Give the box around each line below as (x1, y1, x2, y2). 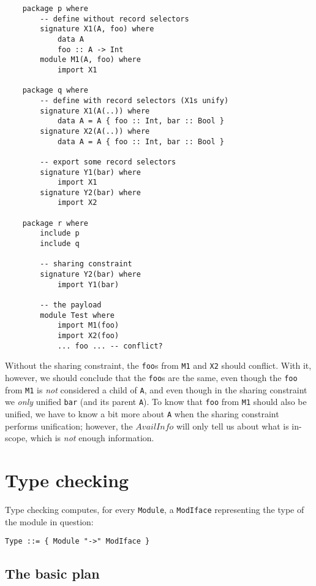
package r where (22, 218, 89, 228)
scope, (5, 431, 28, 444)
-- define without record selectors (40, 14, 189, 23)
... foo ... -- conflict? (57, 341, 163, 350)
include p (40, 229, 80, 238)
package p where (22, 4, 89, 13)
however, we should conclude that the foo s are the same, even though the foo (5, 371, 298, 384)
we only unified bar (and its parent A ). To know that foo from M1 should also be (5, 395, 307, 408)
